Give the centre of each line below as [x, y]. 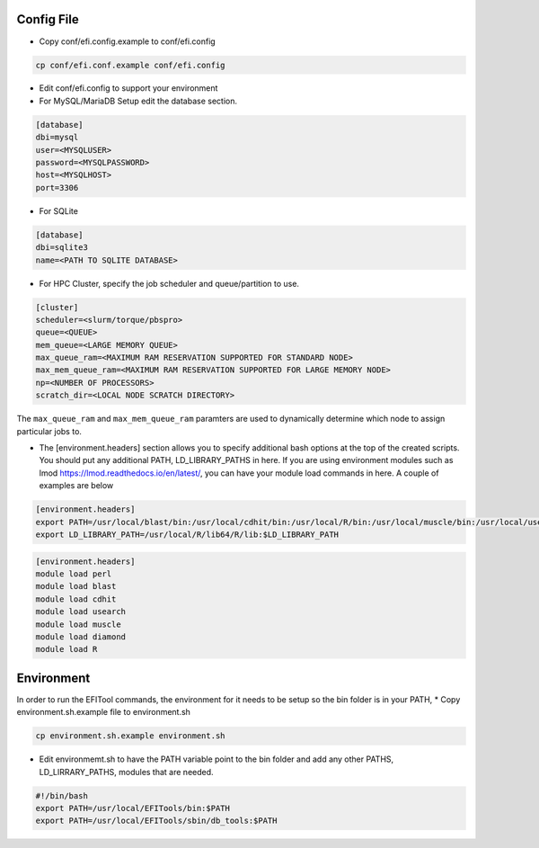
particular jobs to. [49, 431]
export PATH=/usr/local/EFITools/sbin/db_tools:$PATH [156, 821]
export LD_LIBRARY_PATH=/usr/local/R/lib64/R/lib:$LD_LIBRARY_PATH [187, 534]
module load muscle [78, 624]
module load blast [76, 586]
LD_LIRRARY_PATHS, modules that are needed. [127, 772]
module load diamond [80, 637]
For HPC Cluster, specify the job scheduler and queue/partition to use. [169, 283]
